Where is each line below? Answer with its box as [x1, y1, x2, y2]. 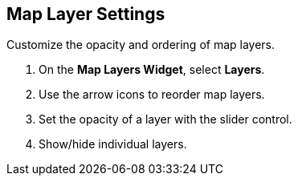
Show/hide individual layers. [39, 137, 187, 152]
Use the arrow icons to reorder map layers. [39, 87, 265, 102]
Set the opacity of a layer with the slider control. [39, 112, 292, 127]
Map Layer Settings [6, 4, 165, 24]
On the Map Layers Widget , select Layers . [39, 63, 265, 77]
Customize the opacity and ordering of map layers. [6, 38, 276, 52]
